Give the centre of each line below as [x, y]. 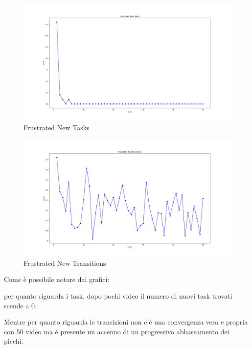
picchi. [14, 341]
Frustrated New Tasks [57, 128]
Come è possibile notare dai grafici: [57, 279]
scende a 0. [20, 305]
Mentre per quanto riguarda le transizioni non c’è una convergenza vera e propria [126, 322]
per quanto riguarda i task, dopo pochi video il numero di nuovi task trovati [118, 295]
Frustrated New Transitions [65, 263]
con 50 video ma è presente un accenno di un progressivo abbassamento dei [117, 331]
